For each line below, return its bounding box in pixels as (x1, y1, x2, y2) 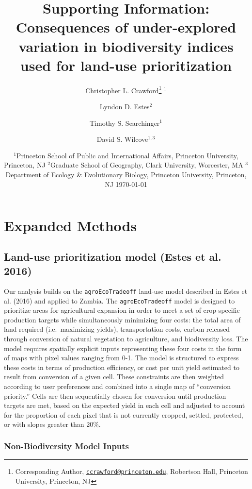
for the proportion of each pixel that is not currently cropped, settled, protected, (4, 409, 243, 420)
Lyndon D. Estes (99, 101, 150, 111)
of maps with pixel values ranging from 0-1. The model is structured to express (4, 353, 239, 363)
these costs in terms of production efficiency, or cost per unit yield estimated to (4, 362, 239, 372)
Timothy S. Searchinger (89, 118, 160, 128)
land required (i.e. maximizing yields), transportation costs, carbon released (4, 324, 230, 334)
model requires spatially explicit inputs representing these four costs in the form (4, 343, 242, 353)
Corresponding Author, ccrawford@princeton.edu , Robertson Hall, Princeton (15, 466, 248, 476)
